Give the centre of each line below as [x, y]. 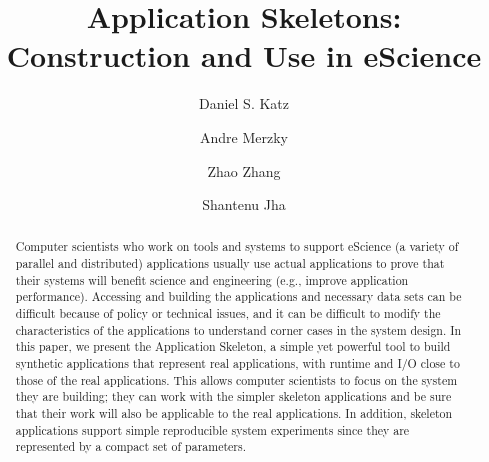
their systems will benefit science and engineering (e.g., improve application [212, 279]
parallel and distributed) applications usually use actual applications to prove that [230, 263]
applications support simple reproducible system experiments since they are [212, 429]
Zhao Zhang [244, 170]
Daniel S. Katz [244, 103]
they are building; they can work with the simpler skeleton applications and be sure [233, 396]
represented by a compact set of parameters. [130, 446]
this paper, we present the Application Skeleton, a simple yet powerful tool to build [233, 346]
